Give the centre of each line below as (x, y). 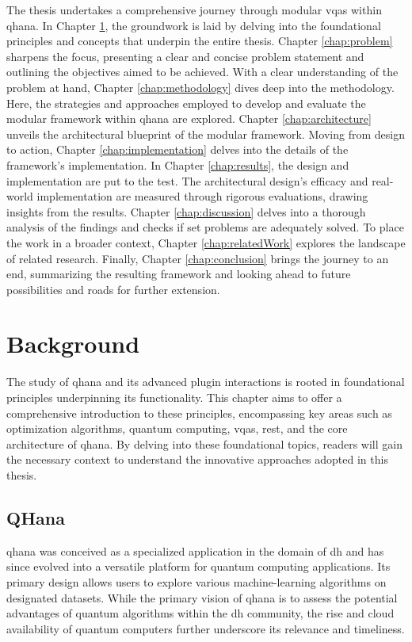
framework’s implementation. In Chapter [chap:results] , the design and (178, 164)
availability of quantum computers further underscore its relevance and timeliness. (206, 628)
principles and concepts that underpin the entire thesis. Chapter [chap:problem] (200, 41)
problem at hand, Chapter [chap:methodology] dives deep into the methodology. (200, 87)
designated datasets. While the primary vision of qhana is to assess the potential (202, 597)
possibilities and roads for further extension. (113, 289)
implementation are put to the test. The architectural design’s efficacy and (187, 180)
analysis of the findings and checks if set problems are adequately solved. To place (205, 227)
